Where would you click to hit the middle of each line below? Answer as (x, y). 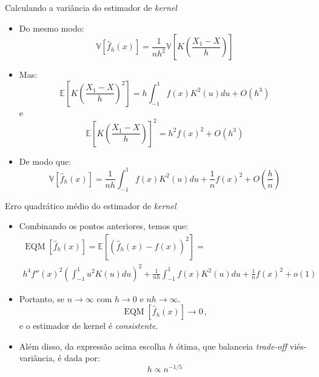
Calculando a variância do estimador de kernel (91, 7)
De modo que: (45, 161)
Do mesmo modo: (52, 28)
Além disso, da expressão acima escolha (92, 346)
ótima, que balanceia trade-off (232, 346)
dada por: (82, 358)
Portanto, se (42, 298)
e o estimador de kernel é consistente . (89, 326)
